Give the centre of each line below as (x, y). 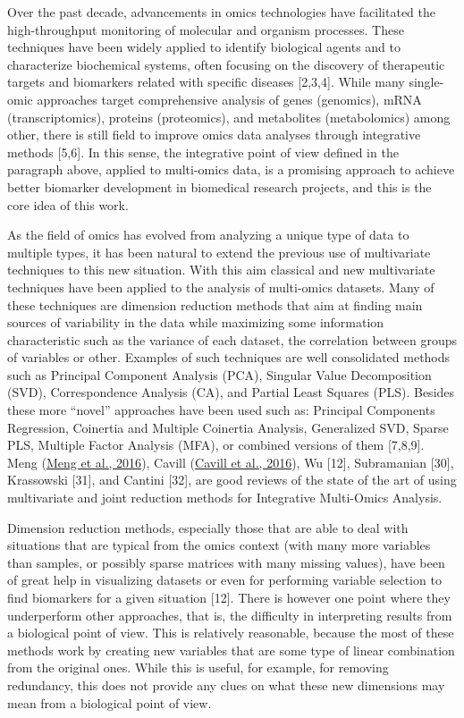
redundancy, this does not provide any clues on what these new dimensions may (226, 684)
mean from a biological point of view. (110, 702)
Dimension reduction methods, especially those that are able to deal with (208, 527)
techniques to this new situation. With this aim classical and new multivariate (221, 270)
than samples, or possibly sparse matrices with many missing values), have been (226, 562)
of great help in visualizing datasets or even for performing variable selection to (224, 580)
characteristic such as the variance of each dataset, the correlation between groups (232, 339)
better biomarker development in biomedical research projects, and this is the (219, 186)
